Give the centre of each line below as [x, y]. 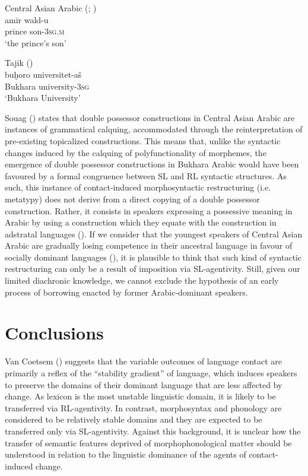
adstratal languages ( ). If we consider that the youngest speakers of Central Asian [154, 234]
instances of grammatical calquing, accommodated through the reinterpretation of [154, 129]
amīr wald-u [27, 19]
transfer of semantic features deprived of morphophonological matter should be [148, 442]
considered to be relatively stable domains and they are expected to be [134, 419]
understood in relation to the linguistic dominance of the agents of [126, 454]
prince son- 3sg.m [35, 31]
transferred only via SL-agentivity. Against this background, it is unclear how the [153, 431]
